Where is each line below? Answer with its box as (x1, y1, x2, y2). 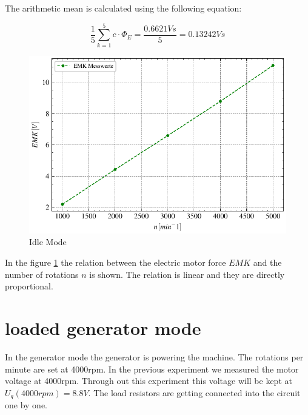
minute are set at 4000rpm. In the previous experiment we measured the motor (5, 362, 299, 375)
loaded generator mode (5, 315, 201, 340)
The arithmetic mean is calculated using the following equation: (5, 2, 242, 14)
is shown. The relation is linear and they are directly (89, 268, 285, 280)
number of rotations (5, 268, 79, 280)
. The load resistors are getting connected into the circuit (88, 386, 301, 399)
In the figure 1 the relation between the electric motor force (5, 256, 226, 269)
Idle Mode (29, 235, 67, 248)
